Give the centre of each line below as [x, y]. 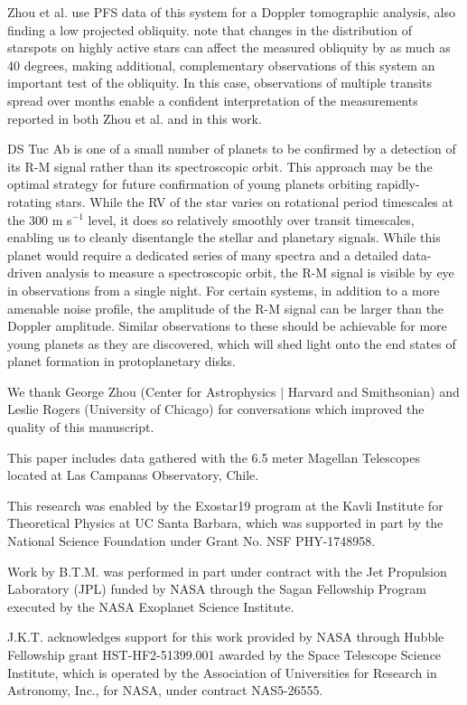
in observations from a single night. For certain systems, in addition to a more [224, 290]
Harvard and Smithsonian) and [374, 391]
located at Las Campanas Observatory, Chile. [133, 475]
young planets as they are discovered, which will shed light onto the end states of [232, 343]
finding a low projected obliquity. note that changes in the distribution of [210, 29]
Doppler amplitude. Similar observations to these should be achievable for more [227, 326]
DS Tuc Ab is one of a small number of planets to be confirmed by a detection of [232, 149]
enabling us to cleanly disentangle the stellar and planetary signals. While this [224, 237]
